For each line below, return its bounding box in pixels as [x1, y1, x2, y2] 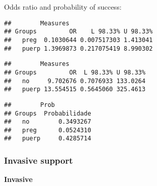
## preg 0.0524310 [4, 126, 91, 134]
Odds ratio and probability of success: [4, 2, 122, 12]
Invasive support [4, 154, 73, 167]
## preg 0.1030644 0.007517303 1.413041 [4, 36, 153, 44]
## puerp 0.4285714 [4, 135, 91, 142]
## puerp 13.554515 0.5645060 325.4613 [4, 86, 146, 93]
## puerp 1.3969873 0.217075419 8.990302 [4, 45, 153, 52]
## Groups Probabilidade [4, 109, 91, 117]
